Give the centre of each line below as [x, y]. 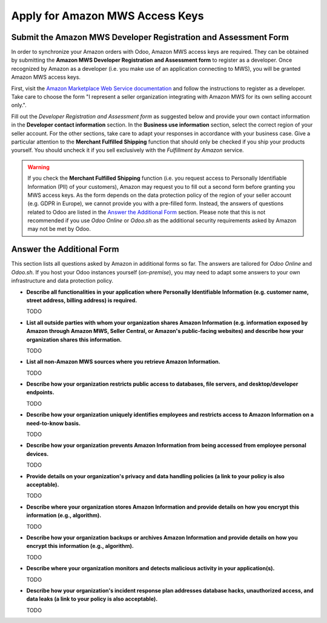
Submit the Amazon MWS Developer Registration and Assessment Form [150, 37]
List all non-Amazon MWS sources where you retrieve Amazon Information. [123, 362]
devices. [38, 453]
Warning [38, 167]
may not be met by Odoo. [59, 229]
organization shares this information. [74, 340]
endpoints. [40, 392]
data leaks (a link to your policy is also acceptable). [92, 599]
